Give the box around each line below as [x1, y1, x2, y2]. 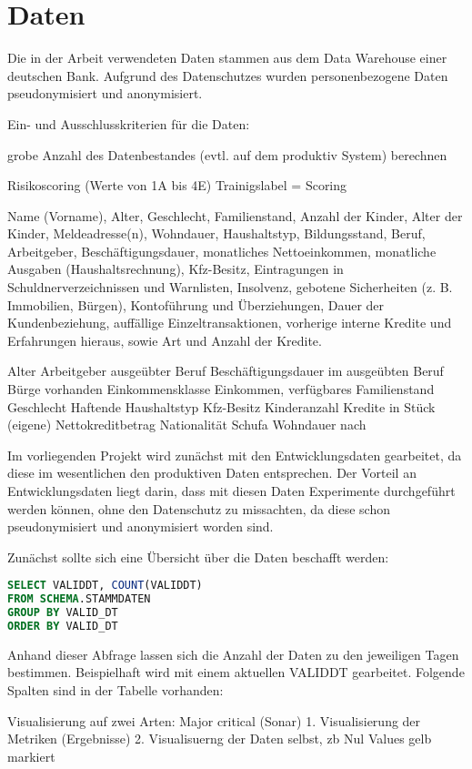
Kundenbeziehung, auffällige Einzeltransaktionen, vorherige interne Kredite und [7, 313, 452, 332]
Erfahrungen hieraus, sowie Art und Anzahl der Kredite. [7, 330, 322, 349]
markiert [7, 746, 55, 765]
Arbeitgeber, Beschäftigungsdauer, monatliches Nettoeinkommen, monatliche [7, 241, 437, 260]
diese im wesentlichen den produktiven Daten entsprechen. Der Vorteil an [7, 463, 417, 482]
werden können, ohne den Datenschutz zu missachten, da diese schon [7, 499, 390, 518]
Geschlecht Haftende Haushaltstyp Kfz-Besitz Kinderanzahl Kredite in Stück [7, 397, 436, 416]
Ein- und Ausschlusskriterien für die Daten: [7, 114, 250, 133]
